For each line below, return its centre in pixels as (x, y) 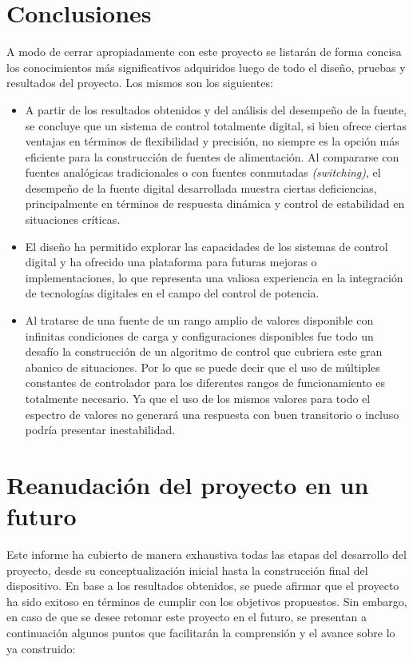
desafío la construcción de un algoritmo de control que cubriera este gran (204, 351)
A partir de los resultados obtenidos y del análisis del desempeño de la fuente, (216, 109)
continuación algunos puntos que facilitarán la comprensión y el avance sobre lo (201, 633)
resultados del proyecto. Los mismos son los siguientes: (140, 83)
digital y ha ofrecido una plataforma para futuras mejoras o (171, 262)
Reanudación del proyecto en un (188, 484)
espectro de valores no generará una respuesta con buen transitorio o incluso (212, 414)
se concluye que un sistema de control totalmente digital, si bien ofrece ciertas (216, 125)
